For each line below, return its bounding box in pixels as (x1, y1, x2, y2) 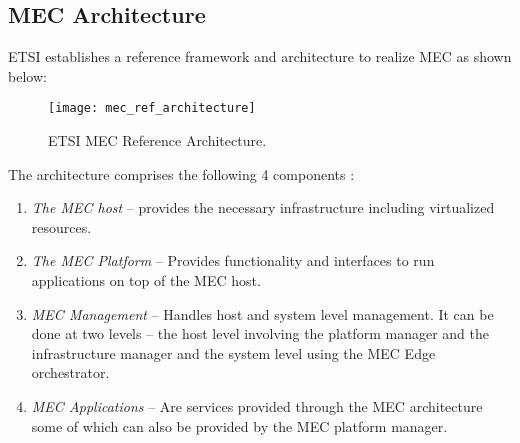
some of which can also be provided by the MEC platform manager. (31, 415, 448, 436)
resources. (31, 216, 92, 237)
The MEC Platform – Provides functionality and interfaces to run (31, 250, 435, 271)
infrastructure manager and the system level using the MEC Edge (31, 342, 436, 363)
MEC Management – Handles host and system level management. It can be (31, 303, 494, 324)
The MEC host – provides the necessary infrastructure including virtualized (31, 197, 495, 218)
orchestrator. (31, 362, 110, 383)
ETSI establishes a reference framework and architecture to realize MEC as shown (8, 46, 512, 67)
